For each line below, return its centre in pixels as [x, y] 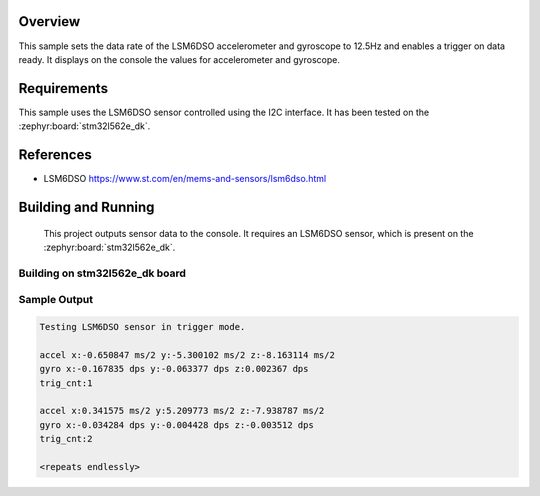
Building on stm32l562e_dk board [102, 273]
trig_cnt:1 [66, 383]
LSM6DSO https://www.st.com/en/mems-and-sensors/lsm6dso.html [185, 179]
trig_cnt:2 [66, 439]
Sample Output [56, 300]
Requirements [63, 88]
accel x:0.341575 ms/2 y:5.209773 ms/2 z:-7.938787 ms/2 [182, 411]
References [55, 155]
